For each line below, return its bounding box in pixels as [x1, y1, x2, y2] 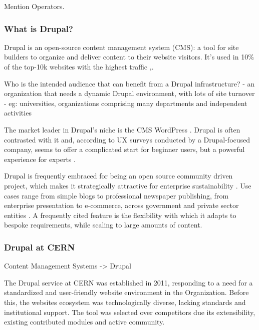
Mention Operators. [4, 1, 65, 11]
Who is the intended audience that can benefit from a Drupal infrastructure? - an [4, 78, 255, 88]
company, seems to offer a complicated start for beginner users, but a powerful [4, 144, 245, 154]
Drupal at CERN [4, 240, 75, 253]
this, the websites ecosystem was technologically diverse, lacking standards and [4, 296, 246, 307]
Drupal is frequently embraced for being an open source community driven [4, 170, 233, 181]
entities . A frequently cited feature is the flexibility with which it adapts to [4, 209, 236, 220]
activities [4, 107, 32, 118]
